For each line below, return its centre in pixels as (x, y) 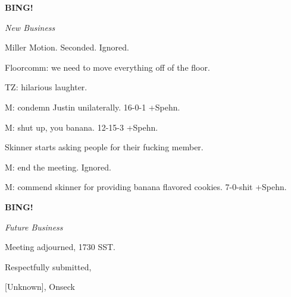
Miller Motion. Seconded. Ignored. (67, 47)
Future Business (34, 227)
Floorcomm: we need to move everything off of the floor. (107, 67)
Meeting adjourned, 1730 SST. (60, 247)
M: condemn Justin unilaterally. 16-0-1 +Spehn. (93, 107)
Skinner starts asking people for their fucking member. (104, 147)
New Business (30, 27)
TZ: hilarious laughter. (46, 87)
